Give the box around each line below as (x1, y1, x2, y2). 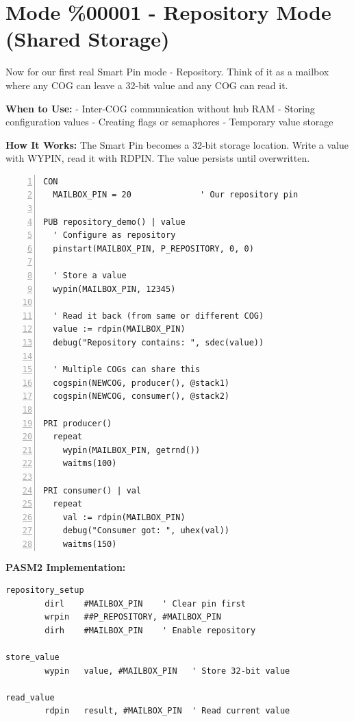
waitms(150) (62, 539, 117, 549)
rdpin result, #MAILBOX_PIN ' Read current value (45, 706, 290, 716)
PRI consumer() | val (43, 485, 142, 496)
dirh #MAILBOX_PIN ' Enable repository (45, 625, 256, 635)
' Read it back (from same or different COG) (53, 310, 264, 321)
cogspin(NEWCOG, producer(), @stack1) (53, 378, 230, 388)
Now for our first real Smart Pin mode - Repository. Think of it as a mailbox (5, 64, 329, 79)
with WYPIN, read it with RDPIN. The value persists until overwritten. (5, 151, 310, 165)
